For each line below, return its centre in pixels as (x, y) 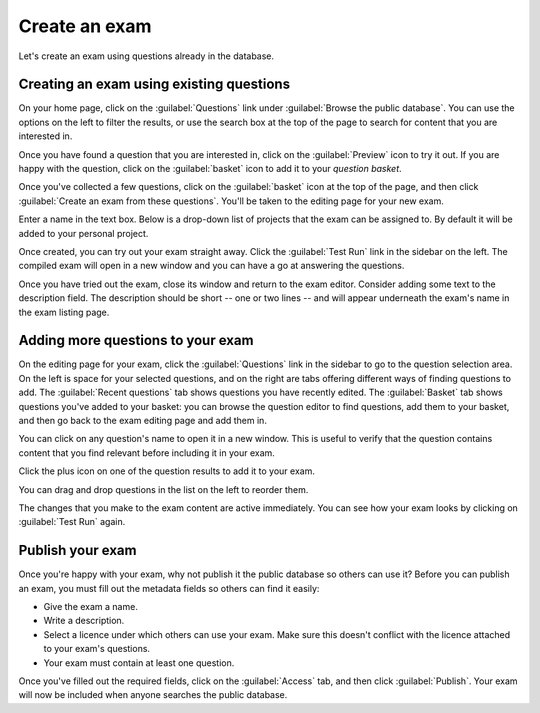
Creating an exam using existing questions (154, 84)
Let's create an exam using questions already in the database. (146, 56)
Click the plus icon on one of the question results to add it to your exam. (166, 471)
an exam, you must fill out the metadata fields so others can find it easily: (169, 588)
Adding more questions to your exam (136, 340)
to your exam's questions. (96, 649)
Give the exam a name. (91, 607)
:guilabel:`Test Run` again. (72, 522)
